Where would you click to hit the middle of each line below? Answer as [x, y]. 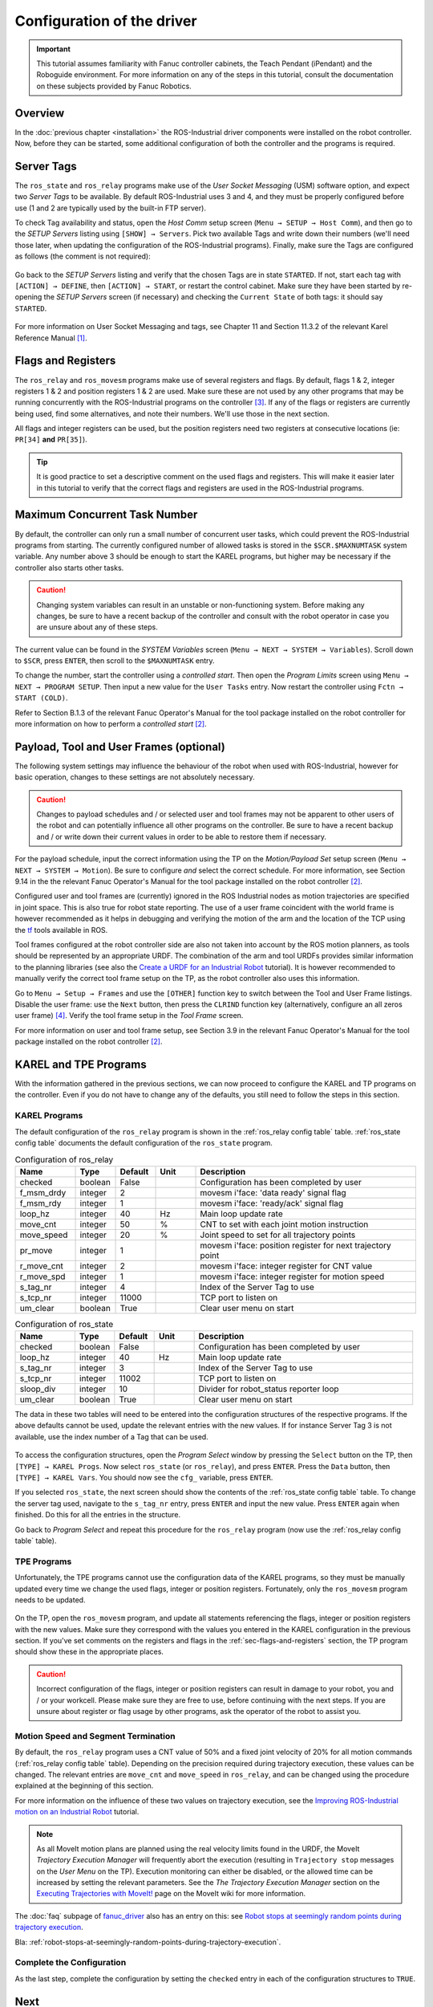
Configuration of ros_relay [64, 1159]
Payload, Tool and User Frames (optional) [120, 747]
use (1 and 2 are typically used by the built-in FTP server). [110, 208]
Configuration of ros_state [64, 1324]
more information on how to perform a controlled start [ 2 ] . [111, 724]
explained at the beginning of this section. [84, 1785]
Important [54, 49]
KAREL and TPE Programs [81, 1064]
